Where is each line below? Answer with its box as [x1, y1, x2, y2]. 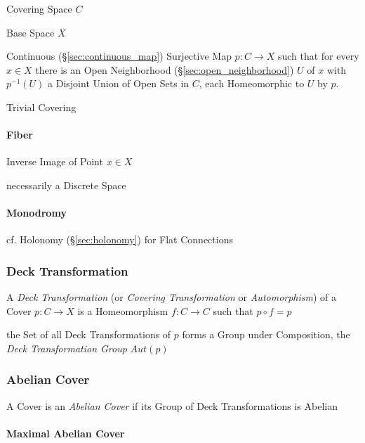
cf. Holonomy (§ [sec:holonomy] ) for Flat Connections [6, 232, 233, 247]
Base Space [6, 25, 55, 39]
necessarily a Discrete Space [6, 177, 126, 192]
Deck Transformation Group [6, 340, 127, 355]
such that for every [277, 49, 359, 63]
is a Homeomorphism [77, 303, 168, 318]
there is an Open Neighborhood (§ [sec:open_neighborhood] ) [35, 62, 294, 77]
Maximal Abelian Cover [6, 425, 125, 440]
